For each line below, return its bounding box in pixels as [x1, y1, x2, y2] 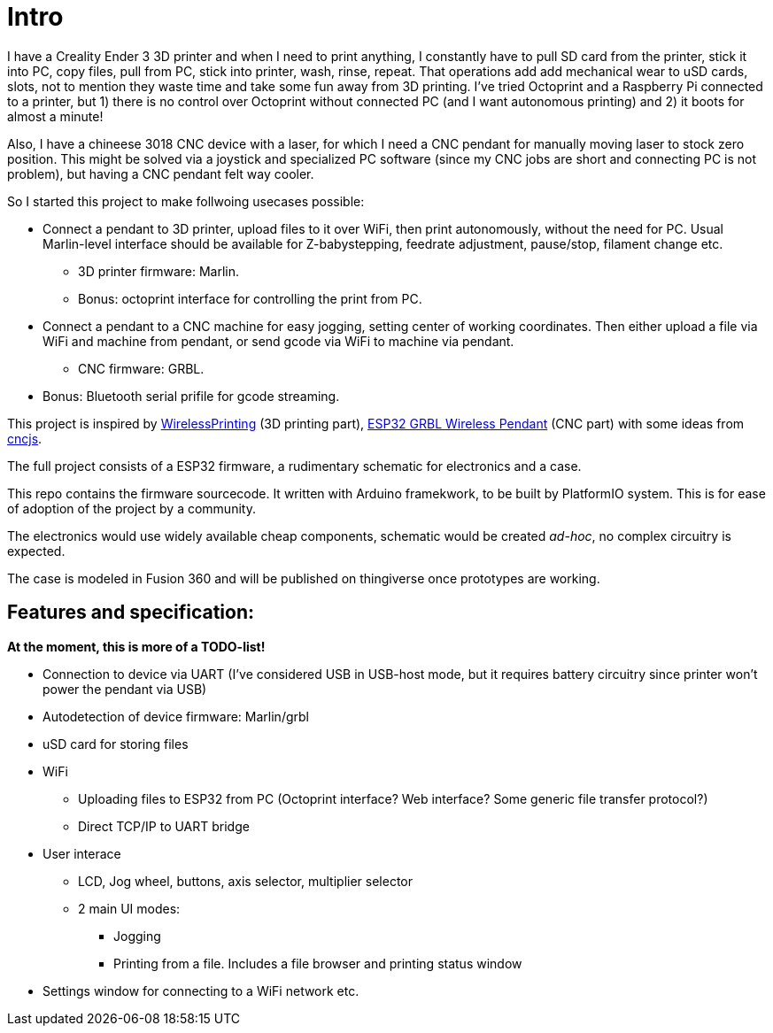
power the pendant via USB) [43, 681, 207, 697]
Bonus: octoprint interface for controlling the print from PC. [78, 290, 422, 306]
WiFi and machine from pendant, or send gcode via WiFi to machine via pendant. [43, 333, 514, 349]
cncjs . [7, 430, 43, 446]
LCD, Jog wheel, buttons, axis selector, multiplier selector [78, 873, 414, 889]
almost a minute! [7, 108, 104, 124]
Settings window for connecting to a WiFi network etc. [43, 983, 359, 998]
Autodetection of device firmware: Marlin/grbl [43, 708, 309, 724]
